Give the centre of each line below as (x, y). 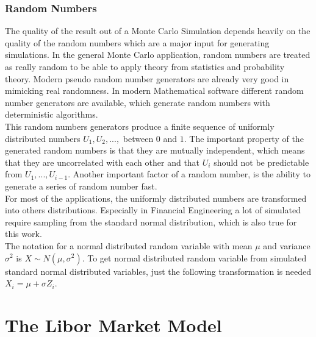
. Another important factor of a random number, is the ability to (189, 174)
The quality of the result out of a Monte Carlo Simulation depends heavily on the (158, 31)
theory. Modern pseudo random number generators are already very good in (147, 78)
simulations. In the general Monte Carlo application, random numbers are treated (158, 55)
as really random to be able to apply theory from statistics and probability (145, 66)
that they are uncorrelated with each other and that (102, 162)
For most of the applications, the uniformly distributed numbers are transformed (156, 198)
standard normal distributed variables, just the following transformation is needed (158, 271)
